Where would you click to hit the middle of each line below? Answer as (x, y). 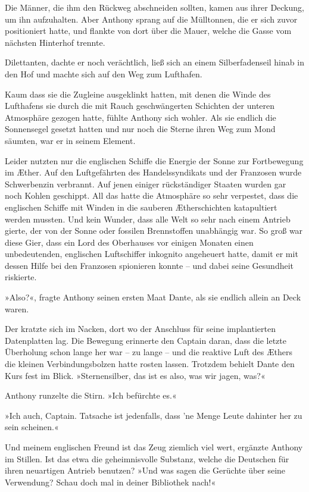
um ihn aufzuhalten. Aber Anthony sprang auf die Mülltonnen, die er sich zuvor (151, 19)
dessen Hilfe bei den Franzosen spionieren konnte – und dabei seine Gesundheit (149, 265)
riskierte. (21, 277)
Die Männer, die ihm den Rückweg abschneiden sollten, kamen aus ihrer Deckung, (154, 7)
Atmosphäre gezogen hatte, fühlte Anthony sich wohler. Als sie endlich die (141, 117)
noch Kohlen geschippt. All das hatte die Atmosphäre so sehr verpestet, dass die (152, 195)
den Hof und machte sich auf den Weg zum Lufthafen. (104, 73)
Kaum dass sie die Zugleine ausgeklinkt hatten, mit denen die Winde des (138, 94)
